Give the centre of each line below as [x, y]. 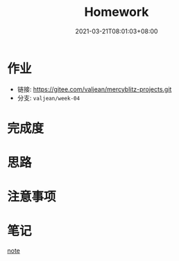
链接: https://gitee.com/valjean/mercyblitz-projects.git [94, 89]
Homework [117, 12]
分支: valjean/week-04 [49, 98]
